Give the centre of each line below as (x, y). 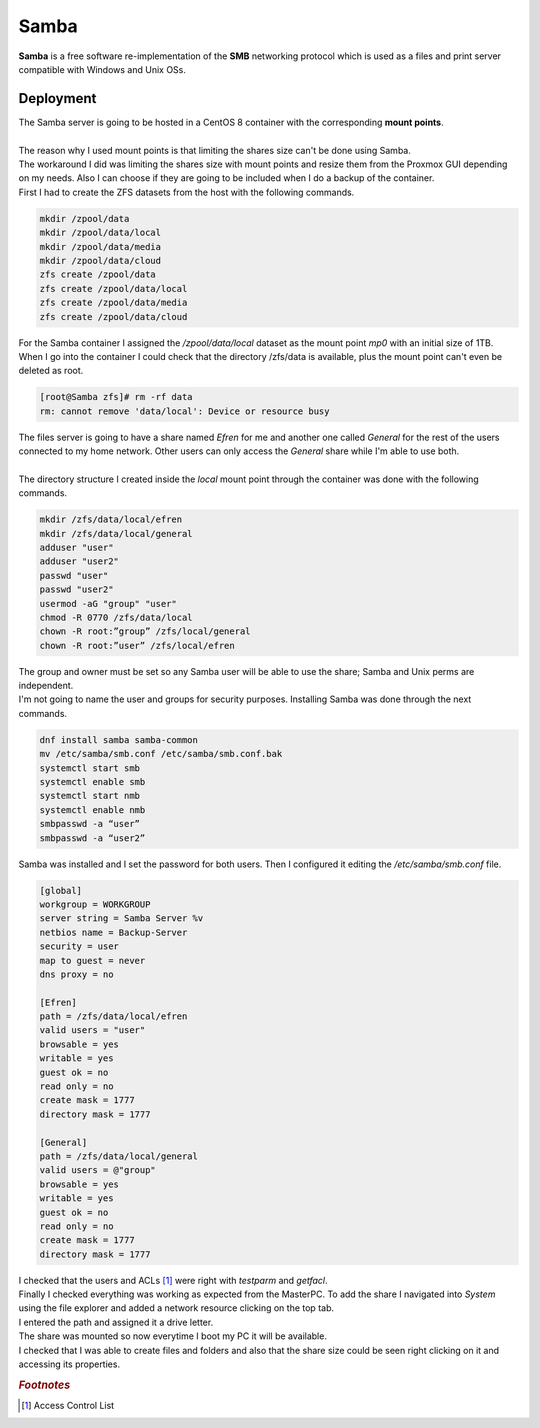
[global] (61, 890)
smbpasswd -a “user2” (92, 838)
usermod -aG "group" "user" (108, 603)
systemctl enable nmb (92, 809)
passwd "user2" (76, 589)
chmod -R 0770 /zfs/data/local (116, 617)
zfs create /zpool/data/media (113, 303)
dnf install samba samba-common (119, 739)
